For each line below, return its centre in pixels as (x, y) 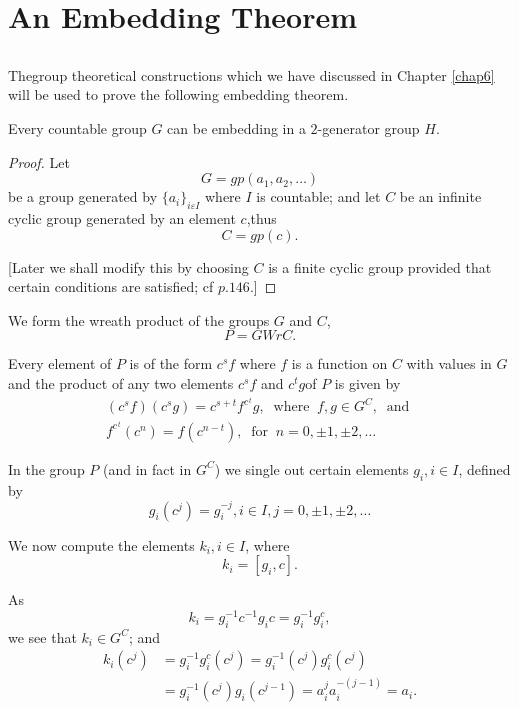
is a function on (339, 363)
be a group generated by (83, 196)
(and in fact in (147, 468)
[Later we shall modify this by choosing (128, 266)
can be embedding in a (236, 127)
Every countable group (77, 127)
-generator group (368, 127)
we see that (42, 636)
